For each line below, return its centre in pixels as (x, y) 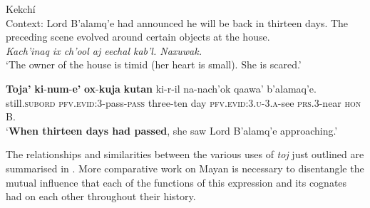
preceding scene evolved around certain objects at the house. (138, 37)
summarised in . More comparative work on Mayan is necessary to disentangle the (185, 168)
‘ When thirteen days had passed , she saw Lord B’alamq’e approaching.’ (172, 130)
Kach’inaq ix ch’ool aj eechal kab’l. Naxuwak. (104, 50)
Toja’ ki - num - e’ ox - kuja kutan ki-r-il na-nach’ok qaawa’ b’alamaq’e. (161, 88)
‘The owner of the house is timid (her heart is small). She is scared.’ (154, 64)
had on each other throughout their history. (101, 196)
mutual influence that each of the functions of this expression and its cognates (176, 182)
